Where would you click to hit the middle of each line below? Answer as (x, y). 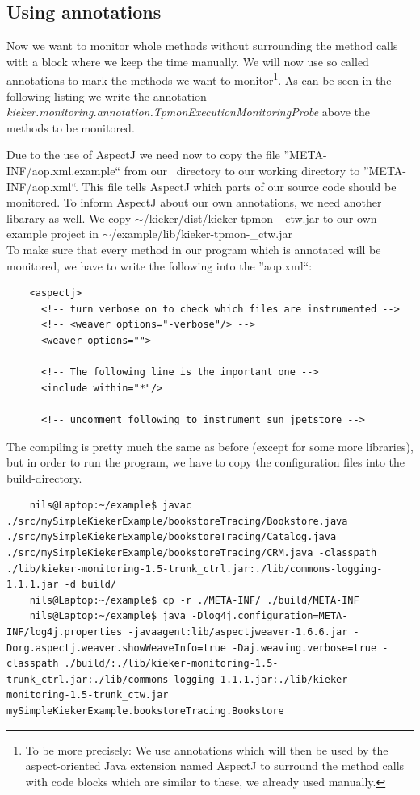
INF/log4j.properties (65, 632)
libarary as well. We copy (69, 218)
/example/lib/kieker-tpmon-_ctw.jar (202, 234)
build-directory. (44, 477)
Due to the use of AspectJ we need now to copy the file (143, 155)
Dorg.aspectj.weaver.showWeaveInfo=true (117, 648)
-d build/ (90, 585)
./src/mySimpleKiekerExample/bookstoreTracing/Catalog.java (172, 537)
